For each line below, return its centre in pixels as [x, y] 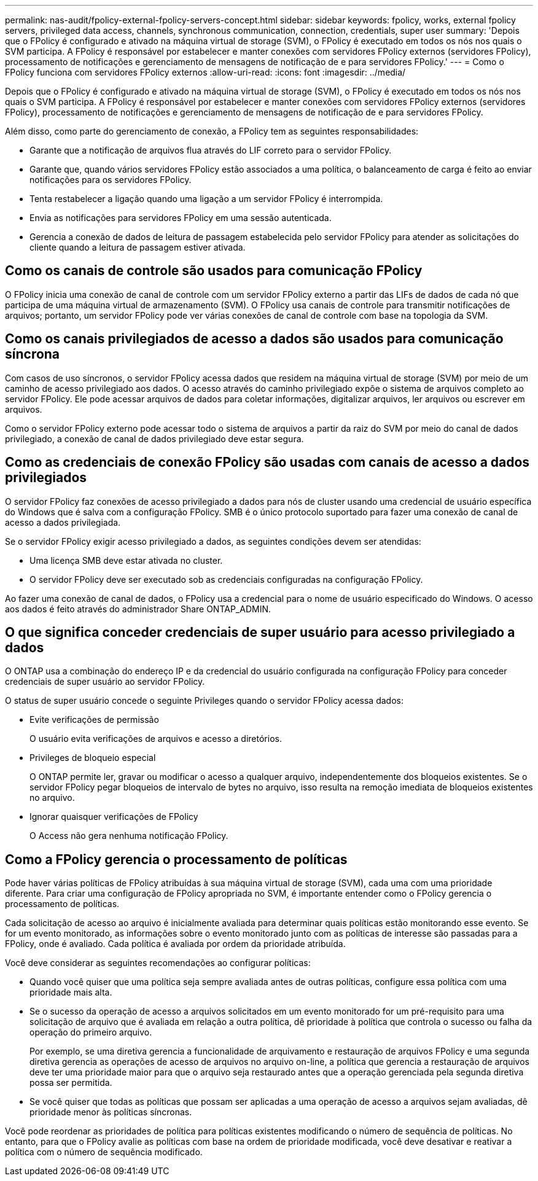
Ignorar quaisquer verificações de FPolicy [114, 817]
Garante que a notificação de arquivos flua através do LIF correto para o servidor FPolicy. [211, 150]
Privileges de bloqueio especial [93, 758]
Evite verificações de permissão [94, 720]
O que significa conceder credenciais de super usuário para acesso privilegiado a [260, 632]
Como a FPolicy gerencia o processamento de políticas [176, 859]
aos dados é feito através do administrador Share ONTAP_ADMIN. [138, 609]
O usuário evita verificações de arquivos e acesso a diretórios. [156, 739]
